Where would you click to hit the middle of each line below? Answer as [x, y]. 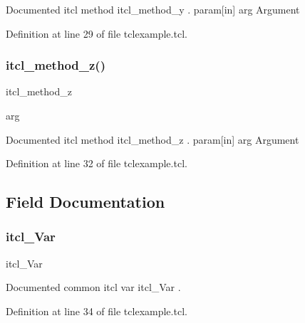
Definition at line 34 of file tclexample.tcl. [97, 311]
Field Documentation [86, 202]
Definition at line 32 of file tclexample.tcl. [97, 163]
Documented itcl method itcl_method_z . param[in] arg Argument [152, 139]
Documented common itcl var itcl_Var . [93, 287]
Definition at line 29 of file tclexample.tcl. [97, 33]
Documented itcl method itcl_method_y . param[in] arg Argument [153, 9]
